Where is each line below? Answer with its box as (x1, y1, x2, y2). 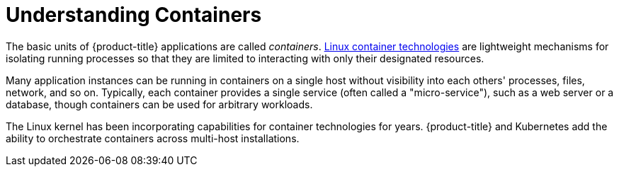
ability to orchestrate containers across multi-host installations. (6, 132, 300, 144)
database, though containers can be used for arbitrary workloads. (6, 98, 313, 110)
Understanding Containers (6, 3, 262, 27)
